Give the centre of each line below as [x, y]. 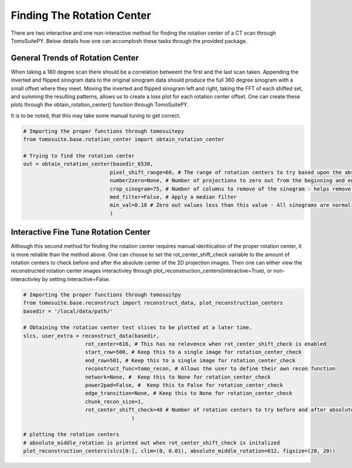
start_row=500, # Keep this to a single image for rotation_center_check [194, 352]
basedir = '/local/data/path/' [68, 311]
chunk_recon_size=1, [115, 402]
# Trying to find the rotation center [79, 156]
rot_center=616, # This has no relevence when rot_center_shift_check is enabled [206, 344]
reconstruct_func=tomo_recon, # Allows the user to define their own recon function [210, 369]
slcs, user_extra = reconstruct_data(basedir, [91, 336]
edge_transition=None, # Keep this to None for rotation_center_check [189, 393]
